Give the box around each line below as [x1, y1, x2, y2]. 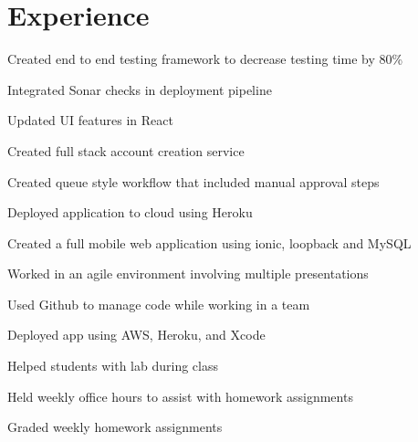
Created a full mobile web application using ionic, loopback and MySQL [7, 233, 412, 252]
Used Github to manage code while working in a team [7, 294, 310, 313]
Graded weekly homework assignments [7, 417, 223, 437]
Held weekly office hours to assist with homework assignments [7, 386, 353, 405]
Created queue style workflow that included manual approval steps [7, 172, 380, 191]
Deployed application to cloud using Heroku [7, 203, 253, 222]
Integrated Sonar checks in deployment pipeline [7, 79, 272, 99]
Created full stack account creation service [7, 141, 245, 160]
